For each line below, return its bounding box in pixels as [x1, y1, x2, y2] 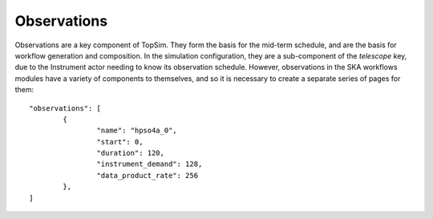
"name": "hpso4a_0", [96, 126, 178, 136]
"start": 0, [96, 137, 144, 146]
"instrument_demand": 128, [96, 160, 203, 168]
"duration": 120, [96, 148, 164, 158]
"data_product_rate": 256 [96, 171, 199, 180]
